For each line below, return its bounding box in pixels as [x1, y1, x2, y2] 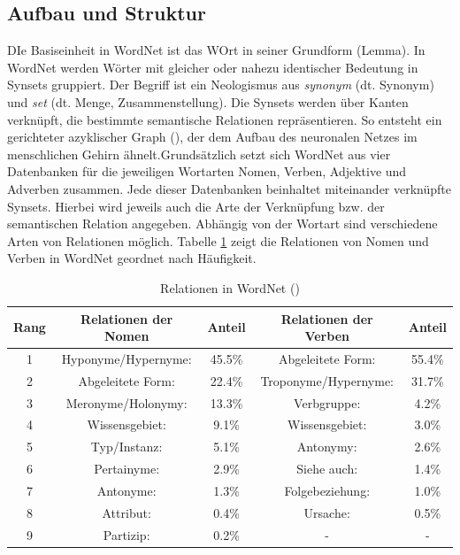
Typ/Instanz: [90, 437, 163, 456]
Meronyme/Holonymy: [65, 393, 188, 412]
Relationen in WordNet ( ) [160, 278, 300, 297]
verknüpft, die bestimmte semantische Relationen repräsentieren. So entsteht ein [7, 110, 442, 128]
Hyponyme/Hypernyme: [61, 349, 192, 367]
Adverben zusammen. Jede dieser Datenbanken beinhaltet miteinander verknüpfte [7, 179, 451, 197]
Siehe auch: [296, 459, 358, 478]
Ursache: [303, 503, 350, 521]
